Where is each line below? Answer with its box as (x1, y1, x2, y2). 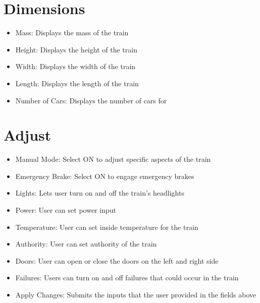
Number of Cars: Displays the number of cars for (15, 95, 167, 105)
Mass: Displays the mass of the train (15, 27, 129, 38)
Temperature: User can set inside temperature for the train (15, 221, 198, 232)
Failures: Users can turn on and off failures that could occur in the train (15, 272, 239, 283)
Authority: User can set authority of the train (15, 238, 157, 249)
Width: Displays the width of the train (15, 61, 136, 72)
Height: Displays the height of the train (15, 44, 137, 54)
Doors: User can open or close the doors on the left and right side (15, 255, 219, 266)
